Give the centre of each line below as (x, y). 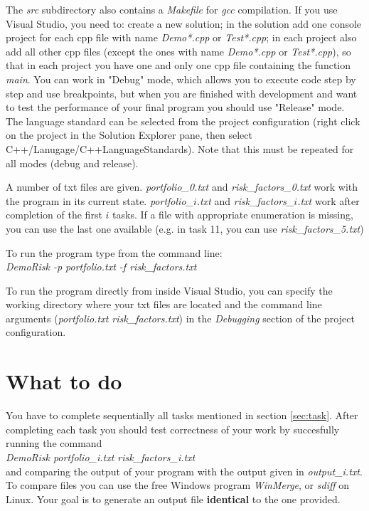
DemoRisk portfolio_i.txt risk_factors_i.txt (101, 457)
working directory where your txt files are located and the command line (164, 304)
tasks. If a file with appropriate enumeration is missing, (233, 215)
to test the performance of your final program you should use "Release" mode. (175, 107)
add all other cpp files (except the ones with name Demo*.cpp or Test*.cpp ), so (178, 51)
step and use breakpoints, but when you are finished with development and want (182, 93)
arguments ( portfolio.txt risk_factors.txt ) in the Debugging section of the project (180, 318)
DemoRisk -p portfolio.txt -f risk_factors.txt (101, 267)
